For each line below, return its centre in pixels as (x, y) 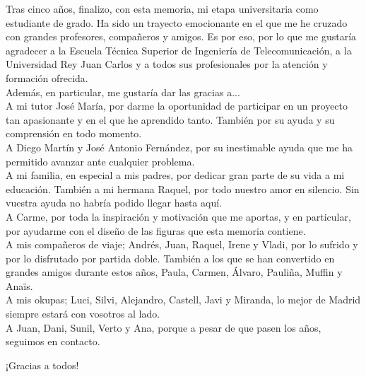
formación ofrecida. (47, 77)
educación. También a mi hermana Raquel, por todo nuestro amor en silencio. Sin (183, 188)
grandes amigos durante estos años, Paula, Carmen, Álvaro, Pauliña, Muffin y (174, 272)
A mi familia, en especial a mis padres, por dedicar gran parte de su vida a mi (175, 175)
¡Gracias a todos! (42, 365)
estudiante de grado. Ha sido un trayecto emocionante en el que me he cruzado (177, 22)
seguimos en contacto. (53, 341)
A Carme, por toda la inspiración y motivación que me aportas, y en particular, (178, 216)
